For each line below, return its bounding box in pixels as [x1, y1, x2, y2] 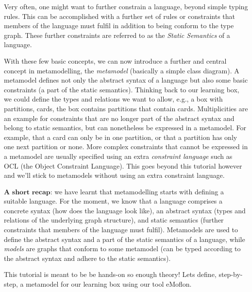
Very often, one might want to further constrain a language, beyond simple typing [4, 1, 248, 11]
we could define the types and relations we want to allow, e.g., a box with [4, 94, 223, 104]
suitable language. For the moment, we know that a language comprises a [4, 196, 223, 206]
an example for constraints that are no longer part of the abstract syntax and [4, 113, 235, 123]
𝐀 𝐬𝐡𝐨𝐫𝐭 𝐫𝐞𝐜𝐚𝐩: [4, 189, 52, 196]
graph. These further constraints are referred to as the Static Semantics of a [4, 30, 230, 40]
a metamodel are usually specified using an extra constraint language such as [4, 151, 233, 161]
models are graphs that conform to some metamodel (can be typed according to [4, 243, 241, 254]
